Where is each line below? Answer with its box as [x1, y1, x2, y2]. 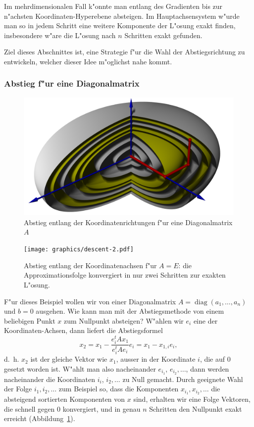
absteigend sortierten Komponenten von [4, 394, 125, 404]
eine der [193, 315, 218, 326]
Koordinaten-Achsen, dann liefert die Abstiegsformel [4, 325, 163, 335]
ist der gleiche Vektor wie [30, 354, 107, 364]
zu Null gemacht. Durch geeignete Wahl [122, 374, 243, 384]
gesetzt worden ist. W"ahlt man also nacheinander [4, 363, 156, 374]
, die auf [200, 354, 225, 364]
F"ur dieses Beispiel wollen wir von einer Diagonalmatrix [4, 296, 176, 306]
